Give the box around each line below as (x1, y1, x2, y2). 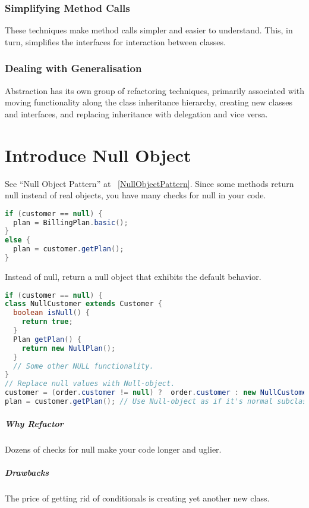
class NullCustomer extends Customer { (5, 300, 162, 308)
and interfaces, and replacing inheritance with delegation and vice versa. (5, 107, 268, 120)
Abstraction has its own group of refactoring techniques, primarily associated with (5, 84, 304, 96)
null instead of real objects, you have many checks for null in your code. (5, 189, 266, 201)
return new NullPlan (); (21, 344, 116, 353)
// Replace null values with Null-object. (5, 379, 175, 388)
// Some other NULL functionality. (13, 361, 154, 370)
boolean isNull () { (13, 308, 90, 317)
